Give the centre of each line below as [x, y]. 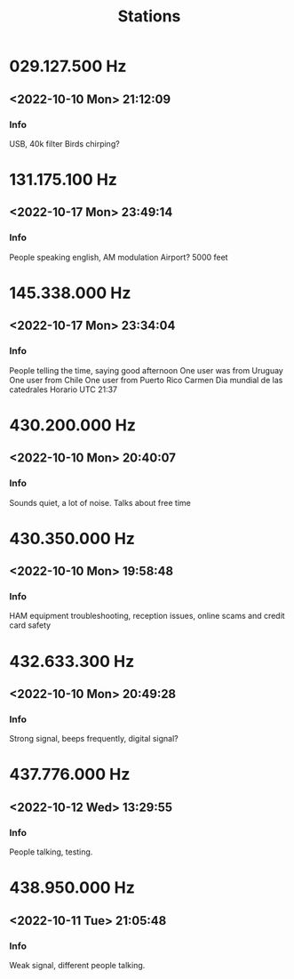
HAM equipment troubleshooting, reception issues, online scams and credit [147, 616]
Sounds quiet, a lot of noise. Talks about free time [100, 502]
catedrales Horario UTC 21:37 [64, 389]
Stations [149, 16]
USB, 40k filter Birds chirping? [64, 143]
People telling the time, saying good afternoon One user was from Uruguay [147, 370]
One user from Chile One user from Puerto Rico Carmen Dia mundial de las [146, 380]
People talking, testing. [51, 852]
